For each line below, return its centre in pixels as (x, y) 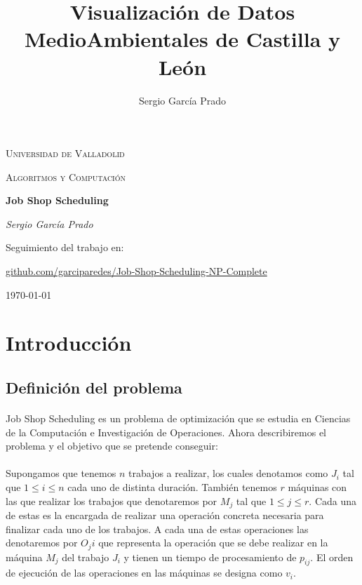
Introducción (69, 343)
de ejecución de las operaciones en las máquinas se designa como (144, 573)
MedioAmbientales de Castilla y (182, 39)
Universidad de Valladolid (65, 153)
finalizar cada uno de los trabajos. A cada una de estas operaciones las (157, 529)
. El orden (332, 557)
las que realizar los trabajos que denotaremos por (112, 500)
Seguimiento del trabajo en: (65, 247)
